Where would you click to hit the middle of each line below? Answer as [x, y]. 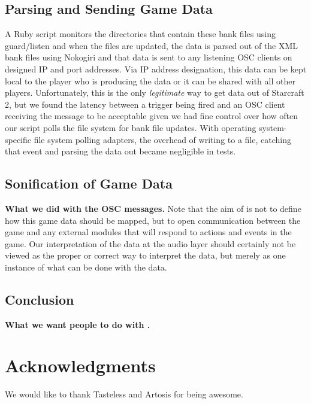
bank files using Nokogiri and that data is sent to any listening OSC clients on [149, 57]
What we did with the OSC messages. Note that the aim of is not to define [153, 208]
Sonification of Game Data [89, 183]
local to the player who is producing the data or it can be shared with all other [150, 81]
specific [18, 139]
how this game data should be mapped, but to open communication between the [153, 220]
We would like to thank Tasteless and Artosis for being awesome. [124, 394]
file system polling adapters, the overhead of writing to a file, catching [162, 139]
